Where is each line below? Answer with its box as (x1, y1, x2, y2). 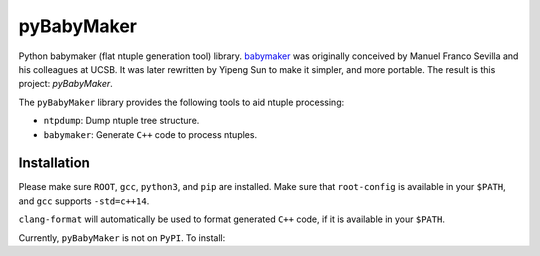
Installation (18, 155, 90, 172)
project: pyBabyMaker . (18, 78, 114, 90)
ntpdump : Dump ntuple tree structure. (43, 115, 200, 127)
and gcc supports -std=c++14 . (18, 195, 150, 207)
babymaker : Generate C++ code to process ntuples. (43, 128, 258, 140)
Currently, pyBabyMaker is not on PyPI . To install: (18, 231, 226, 244)
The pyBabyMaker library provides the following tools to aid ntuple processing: (18, 96, 345, 108)
